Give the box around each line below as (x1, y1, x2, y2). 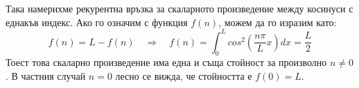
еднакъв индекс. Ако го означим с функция (6, 14, 188, 29)
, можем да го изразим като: (218, 14, 337, 29)
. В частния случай (6, 69, 86, 83)
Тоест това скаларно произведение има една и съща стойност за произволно (6, 55, 327, 69)
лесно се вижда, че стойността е (115, 69, 252, 83)
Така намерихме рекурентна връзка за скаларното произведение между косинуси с (6, 1, 353, 15)
